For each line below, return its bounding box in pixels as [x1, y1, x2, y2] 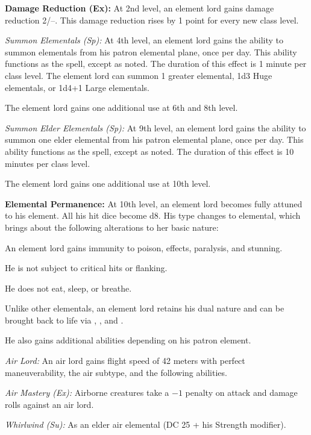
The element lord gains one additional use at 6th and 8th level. [5, 101, 238, 114]
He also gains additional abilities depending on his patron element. [5, 334, 251, 346]
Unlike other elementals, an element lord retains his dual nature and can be [5, 302, 284, 315]
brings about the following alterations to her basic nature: [5, 221, 219, 233]
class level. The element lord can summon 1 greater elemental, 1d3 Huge [5, 69, 272, 81]
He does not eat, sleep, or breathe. [5, 281, 132, 294]
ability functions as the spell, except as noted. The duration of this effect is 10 [5, 145, 294, 157]
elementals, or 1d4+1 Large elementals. [5, 81, 149, 93]
